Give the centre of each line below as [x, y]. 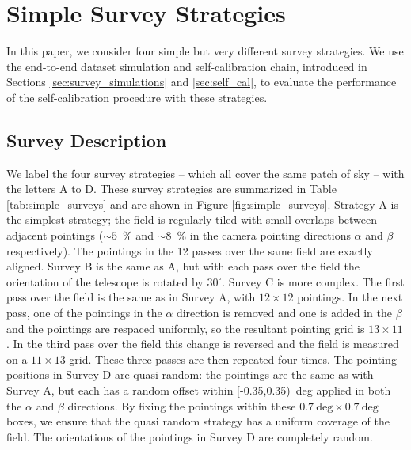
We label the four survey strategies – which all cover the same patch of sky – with [205, 173]
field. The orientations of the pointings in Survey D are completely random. [190, 436]
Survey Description [87, 140]
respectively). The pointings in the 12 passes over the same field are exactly [190, 250]
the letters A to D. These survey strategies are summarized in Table [171, 189]
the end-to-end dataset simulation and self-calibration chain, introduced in [187, 66]
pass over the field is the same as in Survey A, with [131, 297]
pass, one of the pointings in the [84, 313]
